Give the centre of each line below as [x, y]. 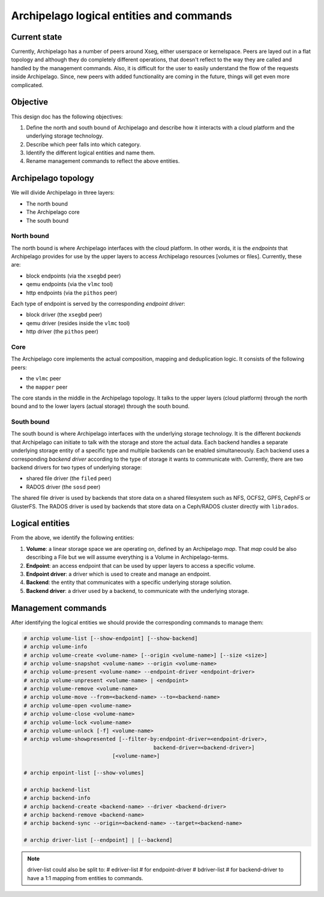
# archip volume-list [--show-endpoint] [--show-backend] [111, 638]
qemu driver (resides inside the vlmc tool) [78, 323]
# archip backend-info [57, 798]
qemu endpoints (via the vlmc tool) [70, 284]
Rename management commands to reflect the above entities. [103, 161]
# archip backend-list [57, 789]
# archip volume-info [55, 647]
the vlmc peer [43, 379]
